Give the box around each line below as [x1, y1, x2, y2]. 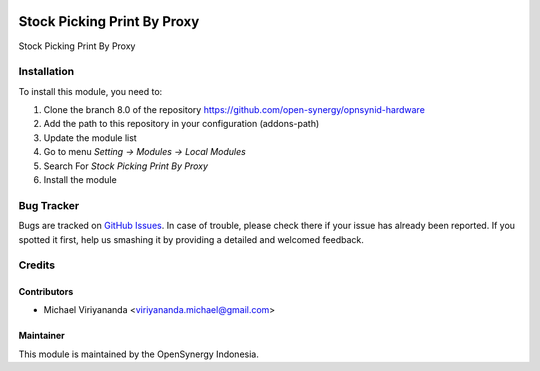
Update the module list [43, 131, 137, 144]
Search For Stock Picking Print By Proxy [43, 160, 209, 172]
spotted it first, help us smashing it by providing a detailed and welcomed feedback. [18, 233, 364, 245]
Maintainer [18, 330, 65, 342]
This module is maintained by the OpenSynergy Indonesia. [18, 348, 259, 360]
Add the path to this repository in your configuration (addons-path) [43, 118, 320, 130]
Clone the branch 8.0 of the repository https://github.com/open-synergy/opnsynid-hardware [43, 104, 425, 116]
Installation [18, 65, 75, 79]
